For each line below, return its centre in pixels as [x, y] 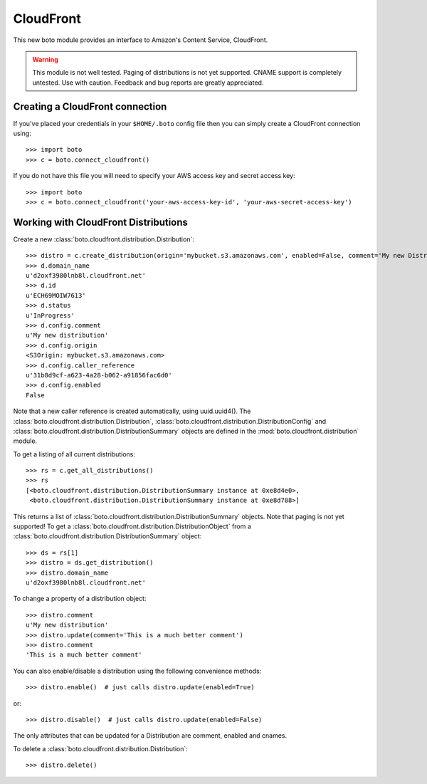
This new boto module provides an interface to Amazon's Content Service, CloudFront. [141, 40]
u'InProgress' [50, 315]
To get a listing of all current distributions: [74, 454]
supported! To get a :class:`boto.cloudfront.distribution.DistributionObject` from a [132, 526]
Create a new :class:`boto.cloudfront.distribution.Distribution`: [104, 239]
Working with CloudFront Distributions [101, 222]
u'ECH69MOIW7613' [56, 295]
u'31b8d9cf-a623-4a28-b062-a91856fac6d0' [99, 375]
